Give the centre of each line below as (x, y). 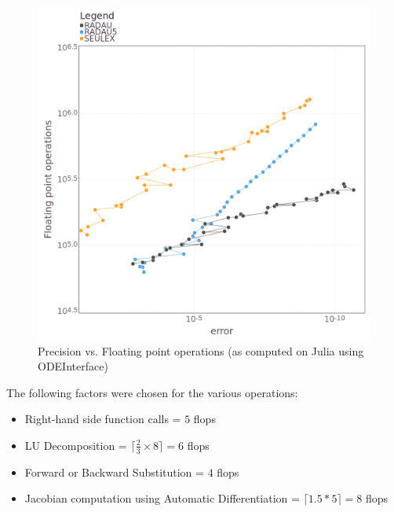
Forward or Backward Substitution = (114, 471)
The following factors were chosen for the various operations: (152, 392)
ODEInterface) (73, 366)
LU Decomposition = (76, 445)
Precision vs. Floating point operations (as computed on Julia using (201, 350)
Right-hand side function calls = (103, 419)
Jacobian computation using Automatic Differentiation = (162, 498)
